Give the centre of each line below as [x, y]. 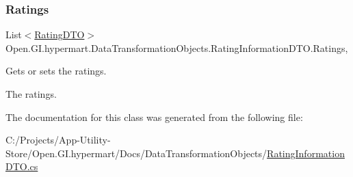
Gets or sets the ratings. [56, 71]
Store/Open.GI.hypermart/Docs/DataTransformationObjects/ [136, 153]
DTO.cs [22, 166]
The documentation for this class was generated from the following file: [154, 117]
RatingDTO [60, 35]
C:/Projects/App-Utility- [58, 140]
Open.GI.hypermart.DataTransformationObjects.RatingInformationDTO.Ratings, [177, 47]
